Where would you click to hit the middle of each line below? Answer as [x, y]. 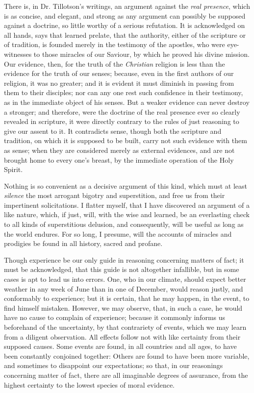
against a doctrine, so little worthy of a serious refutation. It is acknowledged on [125, 25]
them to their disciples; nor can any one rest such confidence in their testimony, [124, 92]
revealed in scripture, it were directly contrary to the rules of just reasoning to [122, 121]
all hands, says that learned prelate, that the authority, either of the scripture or [125, 35]
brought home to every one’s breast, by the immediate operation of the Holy [119, 160]
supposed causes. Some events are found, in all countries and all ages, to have [120, 346]
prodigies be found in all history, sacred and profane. [83, 243]
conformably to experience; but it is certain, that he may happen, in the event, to [127, 298]
